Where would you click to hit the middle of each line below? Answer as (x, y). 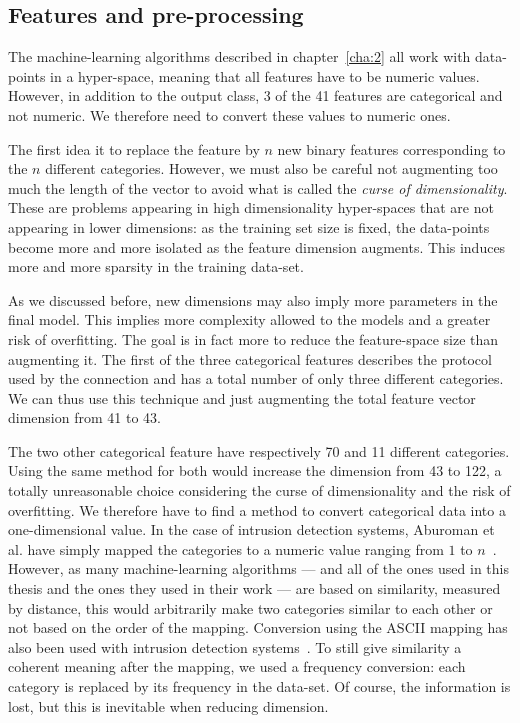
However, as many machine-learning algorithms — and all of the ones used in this (258, 568)
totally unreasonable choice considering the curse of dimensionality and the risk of (259, 490)
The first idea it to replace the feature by (134, 148)
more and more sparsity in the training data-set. (156, 266)
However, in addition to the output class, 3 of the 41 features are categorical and (255, 95)
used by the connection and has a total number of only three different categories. (256, 378)
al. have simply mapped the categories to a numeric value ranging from (226, 548)
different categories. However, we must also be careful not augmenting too (271, 168)
